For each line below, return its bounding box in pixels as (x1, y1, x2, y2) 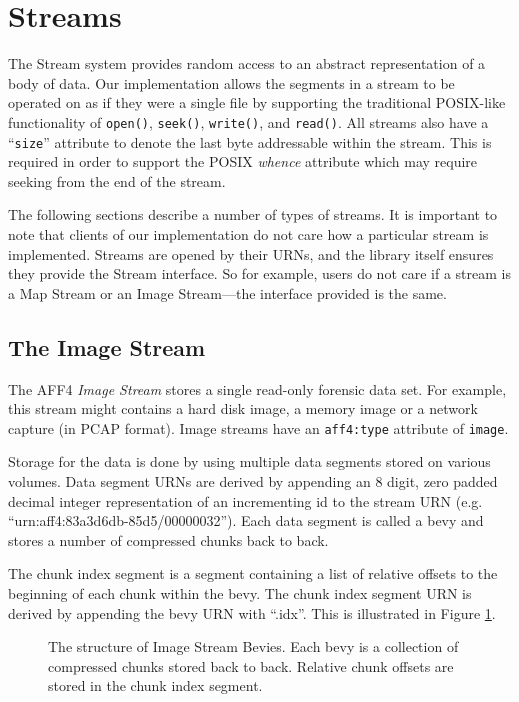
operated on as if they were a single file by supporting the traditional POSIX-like (8, 92, 506, 113)
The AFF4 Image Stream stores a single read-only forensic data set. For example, (8, 378, 507, 399)
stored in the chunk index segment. (48, 675, 263, 696)
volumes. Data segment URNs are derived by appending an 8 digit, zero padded (8, 471, 498, 492)
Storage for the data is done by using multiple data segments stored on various (8, 451, 491, 472)
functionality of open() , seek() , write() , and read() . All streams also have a (8, 111, 489, 132)
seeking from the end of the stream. (8, 170, 226, 191)
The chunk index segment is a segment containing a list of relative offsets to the (8, 563, 498, 584)
